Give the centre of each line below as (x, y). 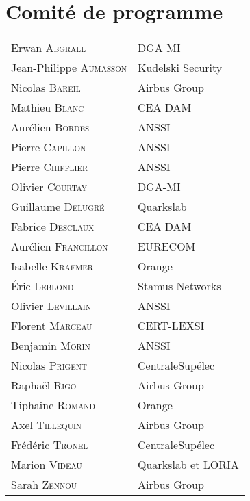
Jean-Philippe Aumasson (69, 68)
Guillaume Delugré (58, 207)
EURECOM (167, 246)
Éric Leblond (42, 286)
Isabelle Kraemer (52, 266)
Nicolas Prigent (49, 365)
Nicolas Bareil (46, 88)
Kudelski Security (180, 68)
